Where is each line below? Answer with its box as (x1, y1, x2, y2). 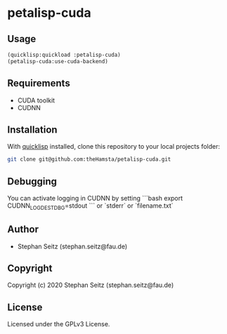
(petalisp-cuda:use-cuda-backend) (7, 58, 109, 65)
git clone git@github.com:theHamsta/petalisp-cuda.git (7, 156, 171, 163)
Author (7, 223, 39, 236)
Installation (7, 123, 58, 135)
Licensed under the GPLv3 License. (7, 320, 110, 328)
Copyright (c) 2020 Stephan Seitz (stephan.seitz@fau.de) (7, 281, 174, 289)
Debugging (7, 175, 58, 187)
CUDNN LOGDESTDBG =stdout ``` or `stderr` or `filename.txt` (7, 201, 174, 211)
